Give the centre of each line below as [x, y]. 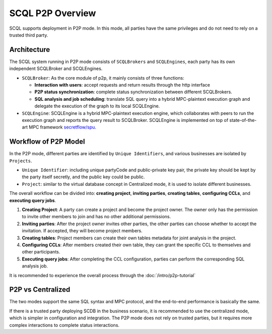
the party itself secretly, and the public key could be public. [83, 177]
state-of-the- [243, 120]
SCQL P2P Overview [53, 13]
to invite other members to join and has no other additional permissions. [96, 217]
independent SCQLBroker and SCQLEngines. [56, 69]
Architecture [30, 50]
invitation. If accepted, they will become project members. [82, 231]
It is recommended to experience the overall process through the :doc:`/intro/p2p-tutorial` [103, 275]
